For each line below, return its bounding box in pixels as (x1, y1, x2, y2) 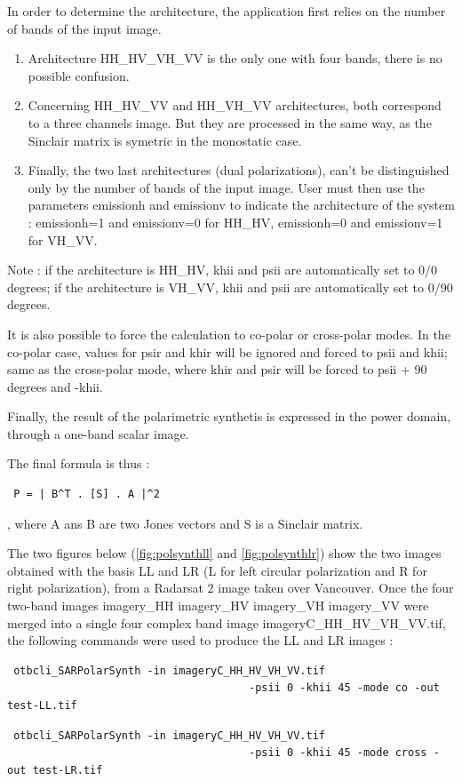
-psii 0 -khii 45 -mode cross (249, 746, 427, 760)
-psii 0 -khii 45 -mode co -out (249, 681, 440, 695)
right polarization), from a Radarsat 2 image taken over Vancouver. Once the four (7, 578, 454, 597)
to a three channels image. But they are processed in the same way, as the (28, 113, 432, 131)
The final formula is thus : (7, 454, 150, 473)
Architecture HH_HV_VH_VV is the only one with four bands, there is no (28, 49, 442, 68)
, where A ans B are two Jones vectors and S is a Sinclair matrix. (7, 514, 363, 532)
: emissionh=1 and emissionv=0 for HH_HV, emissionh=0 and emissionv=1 (28, 212, 443, 231)
